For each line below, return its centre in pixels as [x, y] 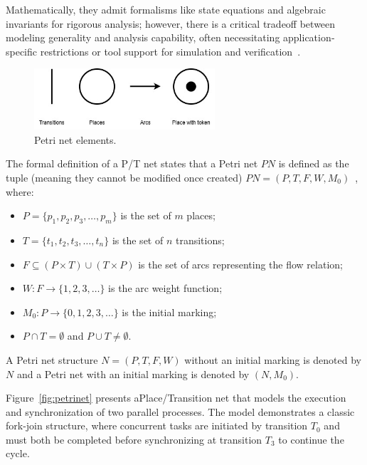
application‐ [309, 37]
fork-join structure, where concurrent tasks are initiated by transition [157, 425]
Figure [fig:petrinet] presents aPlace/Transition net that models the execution [176, 398]
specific [22, 51]
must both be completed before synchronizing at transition [134, 439]
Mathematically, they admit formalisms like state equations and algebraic [166, 9]
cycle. [18, 453]
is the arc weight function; [165, 288]
